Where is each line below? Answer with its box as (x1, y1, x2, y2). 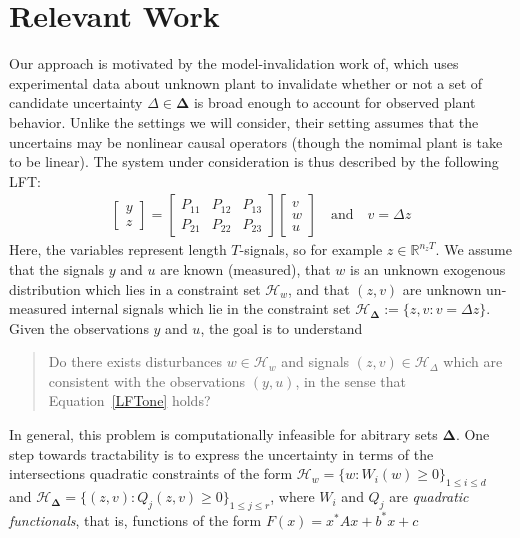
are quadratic (389, 486, 469, 507)
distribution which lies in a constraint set (9, 278, 261, 299)
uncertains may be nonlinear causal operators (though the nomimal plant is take (9, 131, 503, 152)
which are (443, 351, 503, 372)
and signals (281, 351, 350, 372)
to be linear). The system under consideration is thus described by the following (9, 151, 499, 172)
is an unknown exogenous (350, 258, 506, 279)
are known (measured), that (160, 258, 331, 279)
